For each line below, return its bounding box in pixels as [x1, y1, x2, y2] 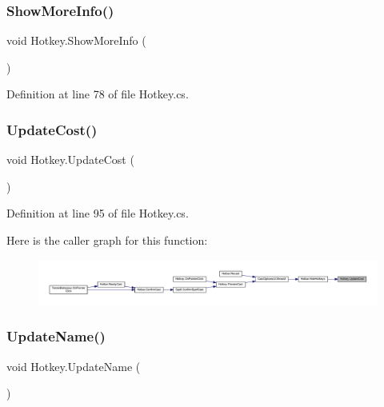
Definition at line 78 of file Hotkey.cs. [6, 86, 189, 102]
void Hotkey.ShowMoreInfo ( [6, 32, 146, 49]
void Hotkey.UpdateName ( [6, 357, 141, 374]
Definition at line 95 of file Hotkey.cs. [6, 205, 189, 221]
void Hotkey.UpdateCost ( [6, 151, 134, 168]
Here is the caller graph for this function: [6, 232, 208, 248]
